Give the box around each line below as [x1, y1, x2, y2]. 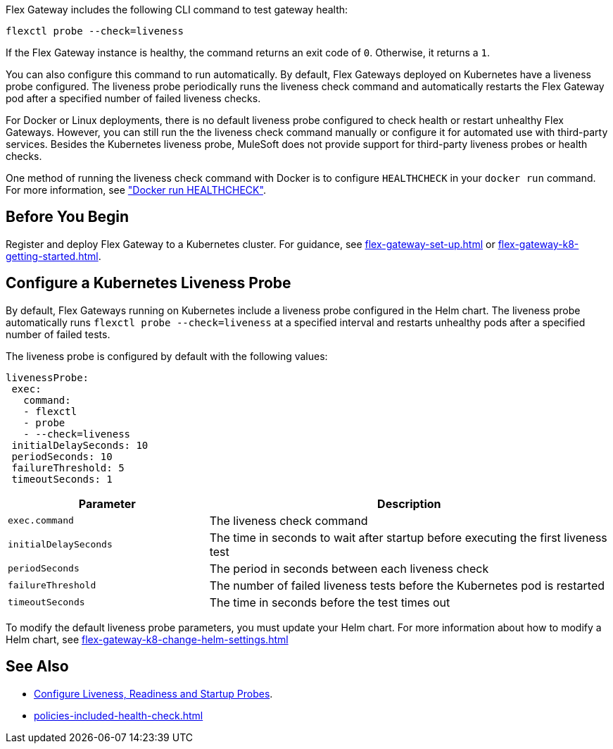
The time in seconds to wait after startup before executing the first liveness [209, 530, 607, 545]
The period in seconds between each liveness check [209, 561, 489, 576]
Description [377, 496, 441, 511]
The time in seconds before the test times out [209, 595, 450, 609]
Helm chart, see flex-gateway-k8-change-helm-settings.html [6, 633, 289, 645]
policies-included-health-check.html [34, 709, 203, 722]
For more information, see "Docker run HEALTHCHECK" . [6, 184, 266, 196]
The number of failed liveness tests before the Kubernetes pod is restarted [209, 578, 605, 593]
